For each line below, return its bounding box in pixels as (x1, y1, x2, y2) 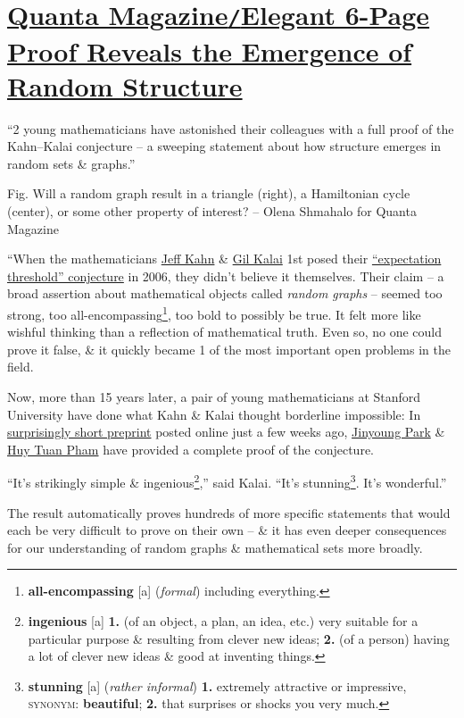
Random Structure (7, 67, 243, 104)
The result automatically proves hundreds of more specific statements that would (7, 503, 451, 522)
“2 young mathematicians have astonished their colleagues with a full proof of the (7, 119, 454, 138)
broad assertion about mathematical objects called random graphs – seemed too (7, 284, 443, 303)
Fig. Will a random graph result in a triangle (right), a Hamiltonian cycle (7, 184, 410, 203)
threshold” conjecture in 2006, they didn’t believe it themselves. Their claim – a (7, 266, 444, 285)
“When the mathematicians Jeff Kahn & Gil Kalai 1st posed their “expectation (7, 249, 442, 268)
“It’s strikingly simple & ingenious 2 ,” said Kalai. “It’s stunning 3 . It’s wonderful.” (7, 471, 447, 492)
